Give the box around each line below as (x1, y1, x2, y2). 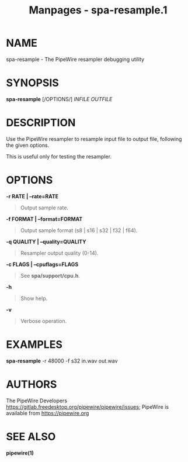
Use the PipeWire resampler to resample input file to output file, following (6, 135, 182, 142)
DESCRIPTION (6, 116, 76, 129)
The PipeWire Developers (6, 397, 68, 404)
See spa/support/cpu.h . (20, 272, 80, 279)
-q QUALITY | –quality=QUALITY (6, 238, 86, 245)
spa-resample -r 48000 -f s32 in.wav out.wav (6, 357, 118, 364)
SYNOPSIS (6, 77, 60, 89)
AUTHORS (6, 378, 57, 391)
